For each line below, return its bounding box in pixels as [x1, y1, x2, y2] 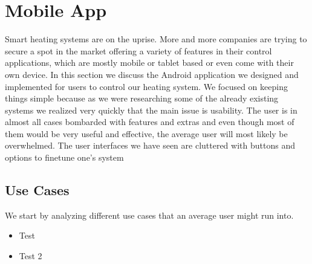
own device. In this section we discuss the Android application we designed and [5, 68, 299, 80]
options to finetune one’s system [5, 151, 124, 164]
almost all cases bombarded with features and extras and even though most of [5, 115, 294, 128]
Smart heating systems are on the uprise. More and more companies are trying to [5, 33, 307, 45]
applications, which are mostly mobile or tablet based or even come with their [5, 56, 294, 69]
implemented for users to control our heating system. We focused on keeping [5, 80, 288, 92]
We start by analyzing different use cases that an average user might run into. [5, 208, 294, 221]
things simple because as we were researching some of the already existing [5, 92, 279, 105]
